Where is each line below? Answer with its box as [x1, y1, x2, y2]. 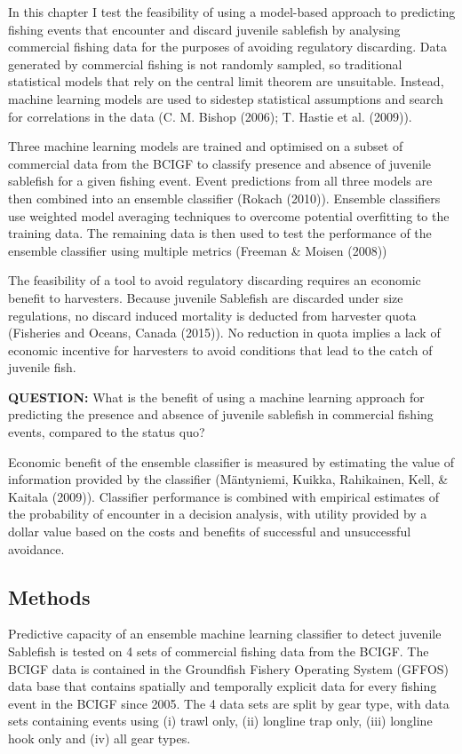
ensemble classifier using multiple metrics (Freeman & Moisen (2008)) [8, 241, 387, 259]
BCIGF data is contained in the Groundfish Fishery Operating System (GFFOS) [8, 659, 450, 678]
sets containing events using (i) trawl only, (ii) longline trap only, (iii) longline [8, 711, 433, 730]
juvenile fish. [8, 358, 76, 377]
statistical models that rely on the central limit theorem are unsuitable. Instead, [8, 72, 444, 91]
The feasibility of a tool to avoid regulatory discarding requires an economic [8, 271, 421, 290]
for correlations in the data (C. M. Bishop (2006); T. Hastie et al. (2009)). [8, 107, 412, 125]
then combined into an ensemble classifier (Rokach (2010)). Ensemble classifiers [8, 188, 441, 207]
